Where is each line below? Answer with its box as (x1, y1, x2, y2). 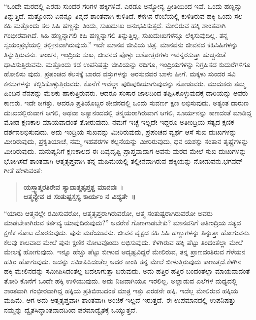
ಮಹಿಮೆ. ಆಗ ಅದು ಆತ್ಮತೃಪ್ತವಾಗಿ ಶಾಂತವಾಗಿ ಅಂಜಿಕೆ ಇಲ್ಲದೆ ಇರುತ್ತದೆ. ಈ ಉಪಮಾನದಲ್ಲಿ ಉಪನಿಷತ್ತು (4, 295, 236, 305)
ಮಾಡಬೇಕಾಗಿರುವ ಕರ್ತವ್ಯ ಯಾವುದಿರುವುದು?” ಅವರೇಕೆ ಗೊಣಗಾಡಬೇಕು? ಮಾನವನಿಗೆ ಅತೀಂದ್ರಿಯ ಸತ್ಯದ (4, 217, 241, 228)
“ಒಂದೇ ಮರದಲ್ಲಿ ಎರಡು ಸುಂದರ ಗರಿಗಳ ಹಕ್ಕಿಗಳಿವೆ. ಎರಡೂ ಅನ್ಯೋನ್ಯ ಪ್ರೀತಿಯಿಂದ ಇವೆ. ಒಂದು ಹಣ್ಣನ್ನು (4, 1, 242, 11)
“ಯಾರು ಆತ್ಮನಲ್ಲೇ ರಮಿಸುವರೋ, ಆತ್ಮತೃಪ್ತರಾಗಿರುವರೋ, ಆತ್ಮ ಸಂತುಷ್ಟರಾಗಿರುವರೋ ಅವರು (4, 208, 213, 218)
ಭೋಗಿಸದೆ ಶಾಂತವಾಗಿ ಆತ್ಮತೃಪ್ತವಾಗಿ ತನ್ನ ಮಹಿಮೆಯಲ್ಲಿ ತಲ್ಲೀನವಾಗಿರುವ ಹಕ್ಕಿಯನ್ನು (4, 155, 192, 166)
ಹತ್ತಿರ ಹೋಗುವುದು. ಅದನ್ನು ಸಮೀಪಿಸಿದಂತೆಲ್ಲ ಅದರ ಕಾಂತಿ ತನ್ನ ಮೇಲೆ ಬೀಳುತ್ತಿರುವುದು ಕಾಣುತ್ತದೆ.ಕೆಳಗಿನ (4, 256, 242, 266)
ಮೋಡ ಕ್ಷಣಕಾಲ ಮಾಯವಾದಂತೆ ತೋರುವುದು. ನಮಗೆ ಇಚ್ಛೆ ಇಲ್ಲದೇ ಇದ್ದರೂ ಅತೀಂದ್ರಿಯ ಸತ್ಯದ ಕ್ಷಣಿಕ (4, 117, 234, 127)
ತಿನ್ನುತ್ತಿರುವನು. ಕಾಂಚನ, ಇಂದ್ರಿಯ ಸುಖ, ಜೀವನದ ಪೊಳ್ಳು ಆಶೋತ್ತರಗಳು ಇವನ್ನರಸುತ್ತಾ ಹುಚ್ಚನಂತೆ (4, 49, 226, 59)
